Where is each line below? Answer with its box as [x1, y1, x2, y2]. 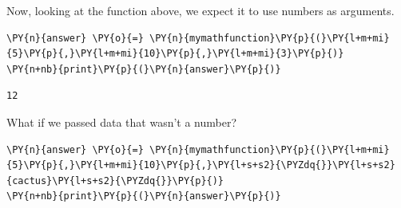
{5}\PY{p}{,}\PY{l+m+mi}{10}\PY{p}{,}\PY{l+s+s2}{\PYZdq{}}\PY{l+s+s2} [6, 159, 395, 171]
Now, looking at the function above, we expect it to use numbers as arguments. [6, 2, 395, 18]
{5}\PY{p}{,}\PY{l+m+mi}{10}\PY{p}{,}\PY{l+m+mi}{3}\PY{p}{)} [6, 48, 344, 60]
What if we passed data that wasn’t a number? [6, 113, 237, 130]
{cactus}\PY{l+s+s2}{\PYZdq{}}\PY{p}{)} [6, 175, 224, 186]
